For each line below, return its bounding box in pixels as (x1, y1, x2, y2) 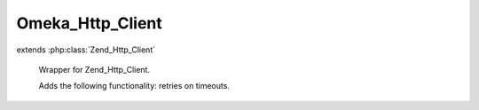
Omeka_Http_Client (16, 13, 163, 33)
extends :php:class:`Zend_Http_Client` (16, 44, 155, 55)
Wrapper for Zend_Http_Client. (38, 64, 151, 75)
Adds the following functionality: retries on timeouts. (38, 81, 231, 91)
